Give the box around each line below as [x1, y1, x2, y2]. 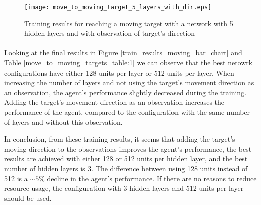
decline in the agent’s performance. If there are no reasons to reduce [47, 173, 257, 183]
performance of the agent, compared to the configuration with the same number [4, 107, 250, 117]
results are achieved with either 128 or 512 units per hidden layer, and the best [4, 153, 248, 164]
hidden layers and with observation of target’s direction [24, 28, 195, 38]
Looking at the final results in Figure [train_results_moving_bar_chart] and [4, 47, 242, 58]
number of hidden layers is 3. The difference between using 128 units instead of [4, 163, 248, 173]
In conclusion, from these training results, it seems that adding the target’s [4, 133, 235, 144]
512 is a [4, 173, 28, 183]
